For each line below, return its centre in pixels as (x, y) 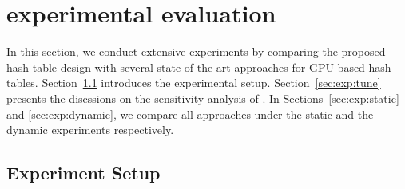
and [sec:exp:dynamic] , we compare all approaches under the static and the (190, 114)
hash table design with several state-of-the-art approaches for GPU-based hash (199, 67)
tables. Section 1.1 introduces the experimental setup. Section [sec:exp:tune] (194, 83)
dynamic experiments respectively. (90, 130)
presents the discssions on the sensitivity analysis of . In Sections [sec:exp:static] (203, 98)
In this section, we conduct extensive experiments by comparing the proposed (196, 51)
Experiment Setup (83, 173)
